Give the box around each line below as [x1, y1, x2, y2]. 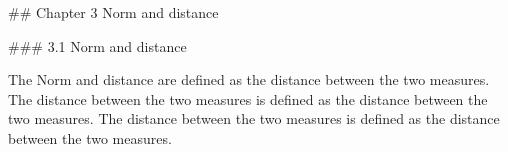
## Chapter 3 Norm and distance [8, 2, 219, 22]
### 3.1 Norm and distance [8, 35, 187, 56]
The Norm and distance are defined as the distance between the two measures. [8, 69, 490, 90]
